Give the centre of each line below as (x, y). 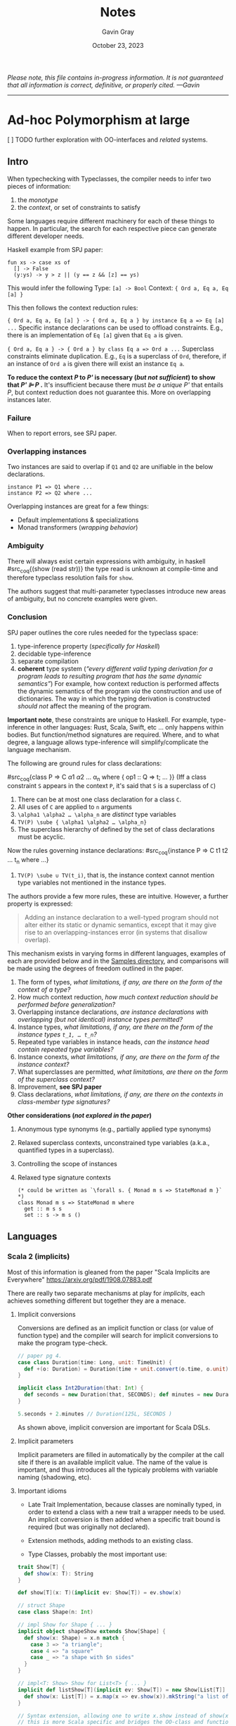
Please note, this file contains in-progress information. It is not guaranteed (115, 77)
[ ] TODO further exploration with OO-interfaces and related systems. (108, 139)
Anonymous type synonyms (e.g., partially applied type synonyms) (114, 1129)
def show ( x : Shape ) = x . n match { (74, 1638)
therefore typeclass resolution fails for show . (71, 577)
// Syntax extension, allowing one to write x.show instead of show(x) (124, 1715)
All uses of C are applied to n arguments (74, 807)
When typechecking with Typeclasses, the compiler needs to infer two (109, 179)
